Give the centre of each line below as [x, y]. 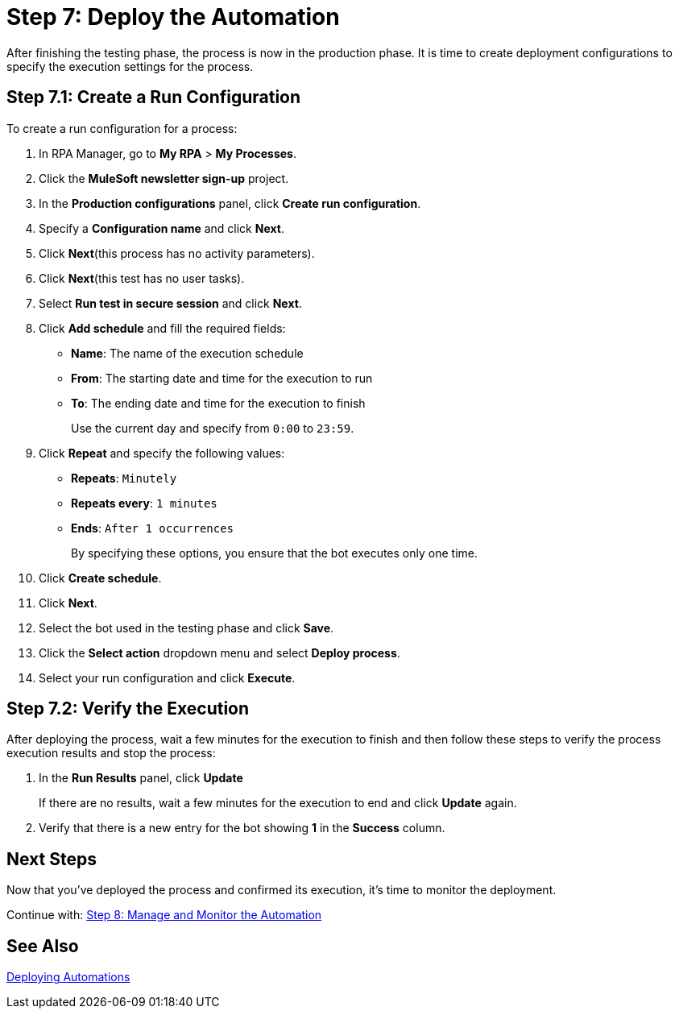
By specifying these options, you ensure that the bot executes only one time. [274, 553]
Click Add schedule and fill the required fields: [162, 328]
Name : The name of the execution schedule [187, 353]
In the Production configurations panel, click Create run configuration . [230, 203]
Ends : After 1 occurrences [153, 528]
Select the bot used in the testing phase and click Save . [186, 628]
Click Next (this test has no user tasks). [142, 278]
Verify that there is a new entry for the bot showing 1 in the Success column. [242, 828]
